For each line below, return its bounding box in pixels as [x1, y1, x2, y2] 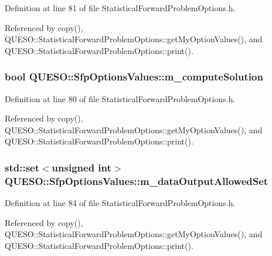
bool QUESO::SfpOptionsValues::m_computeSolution [5, 69, 263, 84]
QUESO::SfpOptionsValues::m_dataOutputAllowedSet [5, 173, 268, 188]
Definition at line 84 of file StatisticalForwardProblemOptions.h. [5, 197, 236, 209]
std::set [5, 160, 39, 174]
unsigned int [52, 160, 111, 174]
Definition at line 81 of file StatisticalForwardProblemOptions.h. [5, 2, 236, 14]
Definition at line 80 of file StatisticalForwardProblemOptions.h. [5, 92, 236, 105]
